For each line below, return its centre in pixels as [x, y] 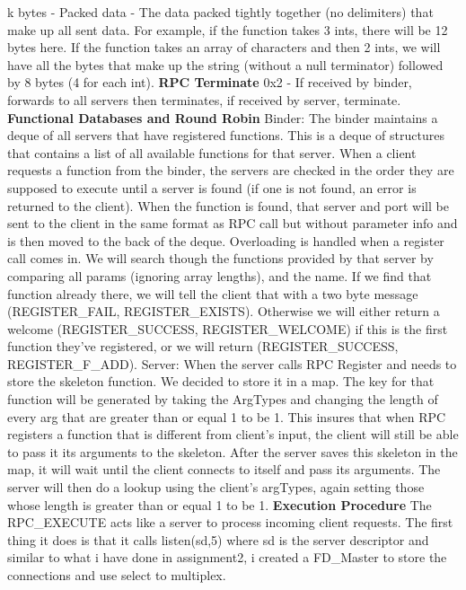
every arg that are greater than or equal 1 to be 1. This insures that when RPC [227, 416]
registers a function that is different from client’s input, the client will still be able [233, 434]
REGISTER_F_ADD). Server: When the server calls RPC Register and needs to [232, 363]
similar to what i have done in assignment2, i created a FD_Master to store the [227, 557]
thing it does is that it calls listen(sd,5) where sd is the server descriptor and [218, 539]
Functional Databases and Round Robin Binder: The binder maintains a [223, 117]
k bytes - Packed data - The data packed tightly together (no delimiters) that [220, 12]
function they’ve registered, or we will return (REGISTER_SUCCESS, [203, 346]
